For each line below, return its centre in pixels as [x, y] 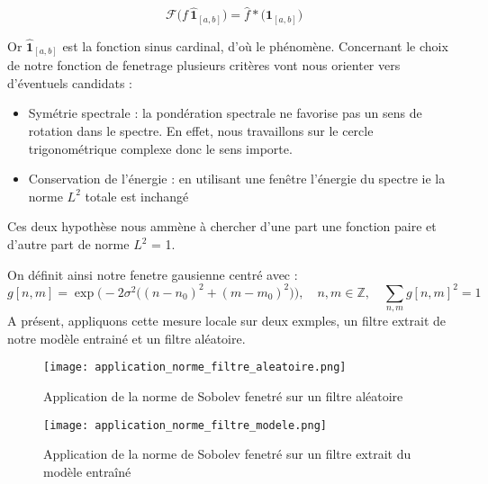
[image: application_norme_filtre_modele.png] [185, 425]
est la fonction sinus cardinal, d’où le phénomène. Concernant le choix [255, 45]
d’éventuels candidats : [70, 82]
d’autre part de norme [68, 244]
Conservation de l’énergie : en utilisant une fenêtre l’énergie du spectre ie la [237, 179]
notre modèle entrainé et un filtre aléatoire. [127, 338]
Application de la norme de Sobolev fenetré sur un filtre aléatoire [223, 395]
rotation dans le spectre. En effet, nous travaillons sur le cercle [201, 131]
